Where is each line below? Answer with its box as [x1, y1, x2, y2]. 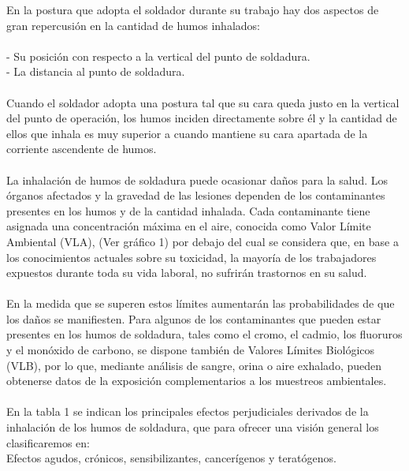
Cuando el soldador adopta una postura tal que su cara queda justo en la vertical [6, 94, 400, 110]
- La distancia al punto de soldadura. [6, 63, 185, 80]
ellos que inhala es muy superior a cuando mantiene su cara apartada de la [6, 125, 368, 141]
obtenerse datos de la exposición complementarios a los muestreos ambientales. [6, 372, 387, 389]
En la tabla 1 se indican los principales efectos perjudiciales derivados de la [6, 403, 369, 420]
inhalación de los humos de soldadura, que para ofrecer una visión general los [6, 419, 379, 435]
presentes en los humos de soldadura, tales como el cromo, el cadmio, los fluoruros [6, 326, 403, 342]
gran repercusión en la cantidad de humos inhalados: [6, 17, 260, 33]
